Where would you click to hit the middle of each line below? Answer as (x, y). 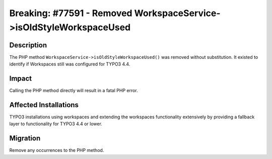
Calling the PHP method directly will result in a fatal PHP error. (74, 91)
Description (28, 45)
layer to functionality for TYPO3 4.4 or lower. (56, 124)
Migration (25, 138)
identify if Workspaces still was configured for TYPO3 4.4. (70, 64)
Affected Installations (44, 105)
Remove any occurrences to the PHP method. (57, 150)
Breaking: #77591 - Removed (71, 13)
